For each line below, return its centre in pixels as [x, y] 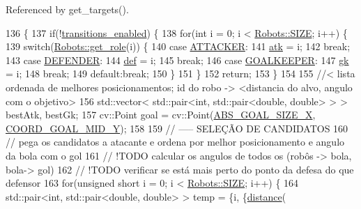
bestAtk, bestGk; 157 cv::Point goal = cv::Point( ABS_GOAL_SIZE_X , [161, 115]
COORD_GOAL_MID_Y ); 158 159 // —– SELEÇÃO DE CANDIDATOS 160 [177, 128]
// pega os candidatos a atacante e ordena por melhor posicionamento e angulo [175, 142]
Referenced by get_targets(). [67, 9]
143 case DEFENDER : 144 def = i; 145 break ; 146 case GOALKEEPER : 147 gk [177, 60]
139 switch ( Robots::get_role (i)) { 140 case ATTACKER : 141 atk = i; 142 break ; [178, 46]
